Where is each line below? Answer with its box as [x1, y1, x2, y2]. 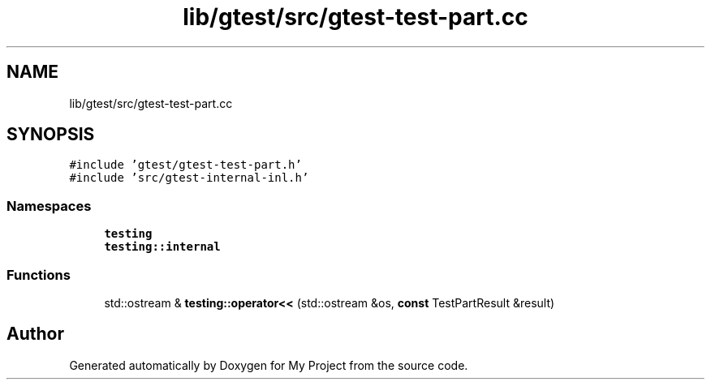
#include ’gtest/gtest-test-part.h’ [69, 158, 302, 172]
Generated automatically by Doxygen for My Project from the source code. [69, 358, 468, 372]
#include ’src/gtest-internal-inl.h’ [69, 171, 309, 185]
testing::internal [104, 240, 221, 254]
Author [6, 324, 64, 345]
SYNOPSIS [6, 124, 95, 145]
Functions [6, 266, 71, 283]
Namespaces [6, 197, 92, 214]
